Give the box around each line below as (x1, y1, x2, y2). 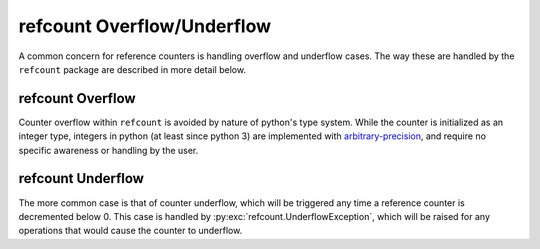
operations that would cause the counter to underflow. (18, 225, 243, 237)
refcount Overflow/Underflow (18, 15, 272, 37)
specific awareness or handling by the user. (18, 144, 199, 156)
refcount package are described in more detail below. (18, 63, 247, 75)
